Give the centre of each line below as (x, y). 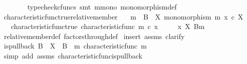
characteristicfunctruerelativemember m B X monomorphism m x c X (124, 16)
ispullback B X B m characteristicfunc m (75, 46)
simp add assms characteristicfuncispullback (73, 55)
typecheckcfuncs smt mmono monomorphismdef (102, 6)
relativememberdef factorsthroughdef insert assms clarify (94, 36)
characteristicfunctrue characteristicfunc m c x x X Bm (108, 26)
